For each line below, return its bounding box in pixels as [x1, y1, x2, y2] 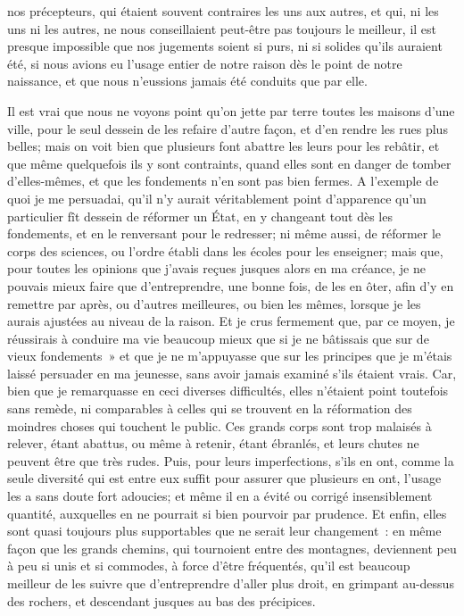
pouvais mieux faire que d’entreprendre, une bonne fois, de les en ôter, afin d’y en [7, 276, 454, 295]
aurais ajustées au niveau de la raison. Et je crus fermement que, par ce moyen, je [7, 312, 455, 330]
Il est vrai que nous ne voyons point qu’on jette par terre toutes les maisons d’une [7, 101, 455, 120]
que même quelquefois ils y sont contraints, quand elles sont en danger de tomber [7, 154, 452, 172]
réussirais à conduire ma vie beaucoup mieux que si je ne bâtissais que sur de [7, 329, 429, 347]
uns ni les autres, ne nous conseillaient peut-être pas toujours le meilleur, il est [7, 19, 437, 37]
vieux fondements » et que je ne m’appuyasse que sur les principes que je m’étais [7, 346, 452, 365]
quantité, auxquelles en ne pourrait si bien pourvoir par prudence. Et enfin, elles [7, 504, 447, 522]
